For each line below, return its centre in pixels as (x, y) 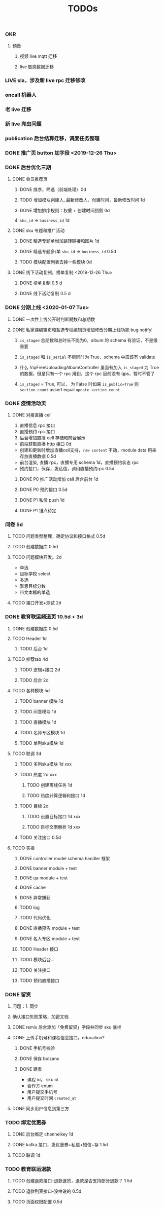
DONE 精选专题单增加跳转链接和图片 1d (59, 241)
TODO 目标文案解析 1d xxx (54, 827)
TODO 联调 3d (27, 754)
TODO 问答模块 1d (38, 712)
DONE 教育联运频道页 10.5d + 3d (44, 617)
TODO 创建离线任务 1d (49, 785)
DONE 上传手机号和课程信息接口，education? (58, 1037)
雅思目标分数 (33, 586)
